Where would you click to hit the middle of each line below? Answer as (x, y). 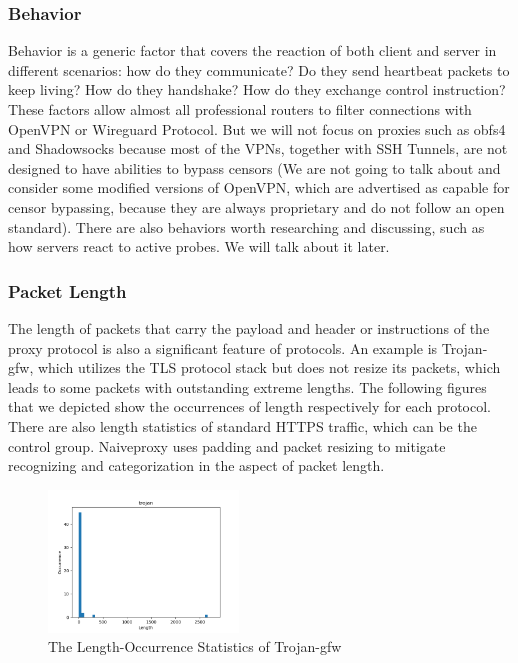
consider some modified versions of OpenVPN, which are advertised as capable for (259, 187)
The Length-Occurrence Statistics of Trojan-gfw (195, 646)
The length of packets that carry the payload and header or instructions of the (249, 327)
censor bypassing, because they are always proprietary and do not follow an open (256, 206)
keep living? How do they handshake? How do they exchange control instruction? (257, 89)
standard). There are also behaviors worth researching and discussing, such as (246, 226)
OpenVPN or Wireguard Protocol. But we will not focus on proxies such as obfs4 (257, 128)
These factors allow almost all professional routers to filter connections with (240, 109)
